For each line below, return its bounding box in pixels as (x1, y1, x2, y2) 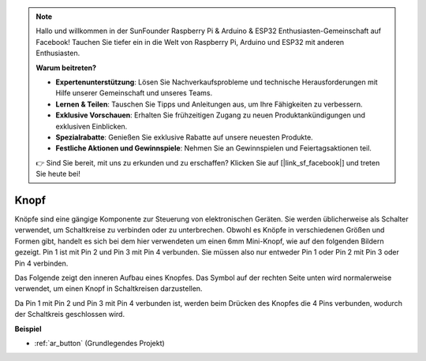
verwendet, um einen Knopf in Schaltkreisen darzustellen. (14, 284, 203, 293)
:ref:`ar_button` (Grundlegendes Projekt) (34, 338, 165, 348)
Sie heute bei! (35, 169, 80, 179)
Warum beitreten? (35, 63, 97, 73)
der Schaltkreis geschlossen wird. (14, 310, 125, 319)
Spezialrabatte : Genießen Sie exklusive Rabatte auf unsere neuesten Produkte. (55, 132, 313, 142)
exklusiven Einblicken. (55, 121, 128, 131)
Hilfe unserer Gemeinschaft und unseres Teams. (55, 88, 213, 98)
